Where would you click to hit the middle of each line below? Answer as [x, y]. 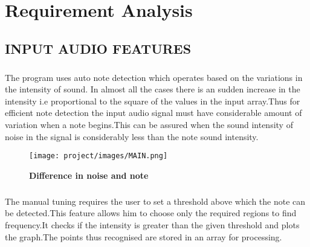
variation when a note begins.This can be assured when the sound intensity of [149, 124]
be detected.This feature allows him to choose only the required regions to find [151, 213]
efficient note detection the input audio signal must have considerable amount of [153, 113]
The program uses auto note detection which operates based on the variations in [154, 77]
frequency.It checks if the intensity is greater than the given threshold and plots [152, 224]
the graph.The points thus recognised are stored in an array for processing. [144, 236]
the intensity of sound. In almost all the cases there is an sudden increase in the [153, 89]
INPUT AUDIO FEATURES [98, 48]
